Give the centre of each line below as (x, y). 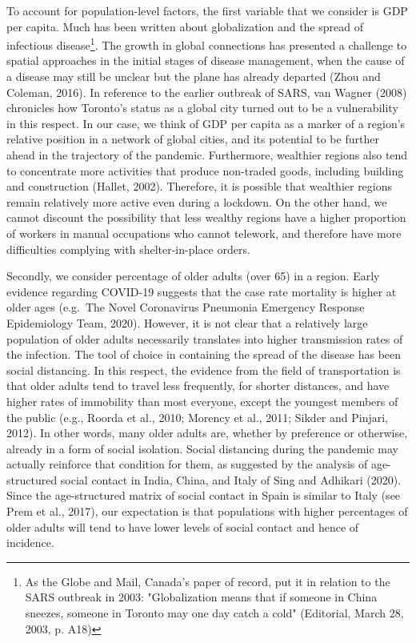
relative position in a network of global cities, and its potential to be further (193, 139)
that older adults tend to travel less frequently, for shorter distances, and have (198, 386)
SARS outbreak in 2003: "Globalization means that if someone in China (201, 597)
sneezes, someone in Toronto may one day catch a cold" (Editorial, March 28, (214, 613)
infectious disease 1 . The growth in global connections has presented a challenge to (207, 44)
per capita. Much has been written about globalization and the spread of (185, 26)
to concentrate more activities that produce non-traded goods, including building (205, 170)
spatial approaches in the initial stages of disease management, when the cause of (206, 60)
